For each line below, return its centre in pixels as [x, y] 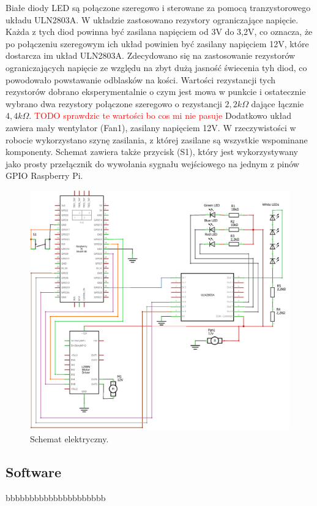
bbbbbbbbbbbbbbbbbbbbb [56, 497]
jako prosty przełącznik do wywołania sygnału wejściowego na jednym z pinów [152, 163]
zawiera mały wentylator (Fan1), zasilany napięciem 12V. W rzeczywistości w [151, 127]
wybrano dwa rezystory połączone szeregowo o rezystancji [114, 103]
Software [34, 471]
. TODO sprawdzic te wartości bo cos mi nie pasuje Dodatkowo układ [160, 115]
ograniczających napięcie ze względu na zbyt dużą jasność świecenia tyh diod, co [156, 67]
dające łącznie [278, 103]
